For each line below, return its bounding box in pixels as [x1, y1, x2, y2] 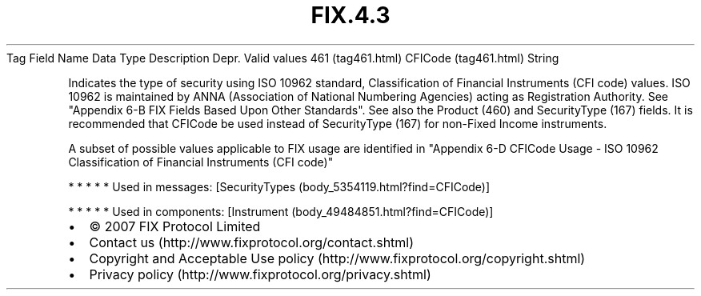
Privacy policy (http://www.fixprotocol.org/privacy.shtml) [89, 266, 431, 282]
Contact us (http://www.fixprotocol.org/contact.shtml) [89, 234, 415, 250]
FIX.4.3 [310, 2, 391, 29]
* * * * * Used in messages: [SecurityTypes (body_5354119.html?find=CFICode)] [68, 179, 491, 194]
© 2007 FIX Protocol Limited [89, 218, 261, 234]
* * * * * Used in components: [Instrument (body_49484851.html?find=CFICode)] [68, 204, 494, 218]
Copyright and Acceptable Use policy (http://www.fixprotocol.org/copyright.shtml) [89, 250, 586, 266]
